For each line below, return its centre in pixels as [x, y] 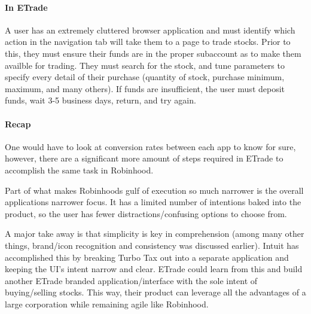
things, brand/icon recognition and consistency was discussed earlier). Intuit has [152, 245]
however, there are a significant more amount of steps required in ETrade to [144, 158]
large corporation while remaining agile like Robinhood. [107, 304]
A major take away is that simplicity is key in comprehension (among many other [155, 234]
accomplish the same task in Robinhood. [79, 170]
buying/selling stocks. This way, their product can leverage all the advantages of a [155, 292]
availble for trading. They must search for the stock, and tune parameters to [145, 65]
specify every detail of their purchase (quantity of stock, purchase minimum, [145, 77]
